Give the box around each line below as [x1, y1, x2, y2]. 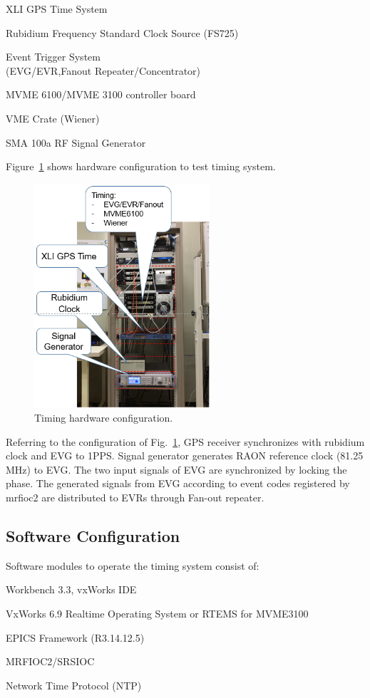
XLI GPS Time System [6, 1, 108, 16]
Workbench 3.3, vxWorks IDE [6, 582, 137, 597]
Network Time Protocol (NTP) [6, 677, 142, 692]
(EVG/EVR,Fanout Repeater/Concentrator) [6, 63, 201, 78]
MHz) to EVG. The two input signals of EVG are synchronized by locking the [6, 462, 347, 476]
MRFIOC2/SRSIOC [6, 654, 95, 669]
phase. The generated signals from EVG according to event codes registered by [6, 476, 350, 491]
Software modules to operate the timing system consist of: [6, 558, 259, 573]
